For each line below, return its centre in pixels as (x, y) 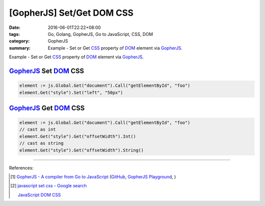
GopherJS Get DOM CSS (47, 108)
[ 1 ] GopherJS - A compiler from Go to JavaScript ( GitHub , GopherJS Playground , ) (93, 177)
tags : (14, 34)
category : (19, 41)
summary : (20, 48)
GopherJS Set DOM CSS (47, 71)
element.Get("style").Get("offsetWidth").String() (82, 150)
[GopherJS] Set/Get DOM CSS (71, 13)
